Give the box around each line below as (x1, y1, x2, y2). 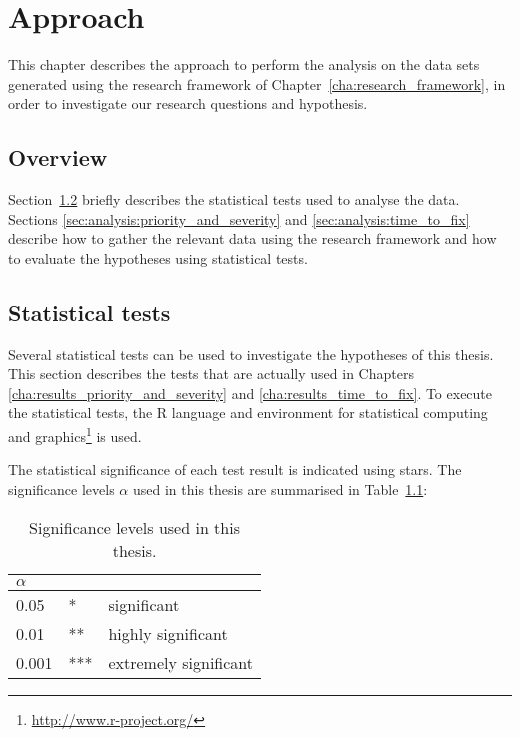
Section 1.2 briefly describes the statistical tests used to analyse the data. (8, 189, 460, 210)
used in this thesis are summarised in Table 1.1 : (132, 478, 428, 499)
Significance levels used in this (29, 515, 240, 539)
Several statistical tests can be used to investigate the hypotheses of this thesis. (8, 343, 494, 364)
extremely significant (108, 650, 254, 674)
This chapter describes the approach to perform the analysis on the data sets (8, 54, 480, 75)
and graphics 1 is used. (8, 423, 142, 446)
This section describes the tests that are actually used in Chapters (8, 363, 414, 384)
